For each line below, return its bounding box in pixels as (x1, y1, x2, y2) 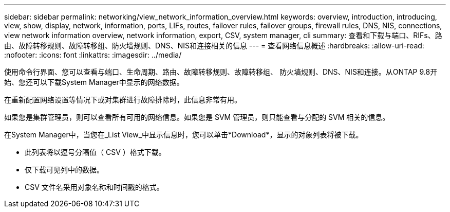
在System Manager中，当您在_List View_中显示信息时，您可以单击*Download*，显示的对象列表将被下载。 (4, 130, 363, 139)
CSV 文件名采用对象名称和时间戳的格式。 (25, 183, 164, 191)
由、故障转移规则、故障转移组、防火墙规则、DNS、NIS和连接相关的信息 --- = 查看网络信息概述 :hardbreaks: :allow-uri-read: (4, 41, 424, 50)
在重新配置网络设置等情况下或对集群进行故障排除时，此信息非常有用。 (4, 95, 241, 104)
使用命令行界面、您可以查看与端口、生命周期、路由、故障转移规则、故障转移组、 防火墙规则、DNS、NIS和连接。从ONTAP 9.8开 (4, 67, 438, 76)
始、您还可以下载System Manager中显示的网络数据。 (4, 78, 184, 86)
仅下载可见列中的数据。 (25, 165, 104, 174)
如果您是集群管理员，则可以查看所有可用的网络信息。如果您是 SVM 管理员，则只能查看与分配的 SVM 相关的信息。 (4, 113, 390, 121)
